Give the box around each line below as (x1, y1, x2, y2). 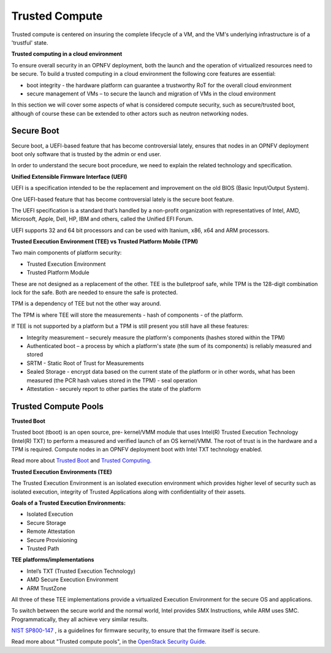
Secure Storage (26, 519, 67, 526)
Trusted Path (26, 545, 59, 552)
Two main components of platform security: (11, 249, 122, 257)
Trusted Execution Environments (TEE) (11, 468, 113, 475)
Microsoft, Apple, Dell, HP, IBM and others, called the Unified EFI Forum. (11, 215, 194, 223)
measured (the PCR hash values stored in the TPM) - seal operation (26, 377, 197, 384)
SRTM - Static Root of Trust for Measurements (26, 359, 144, 367)
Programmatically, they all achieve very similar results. (11, 616, 149, 623)
